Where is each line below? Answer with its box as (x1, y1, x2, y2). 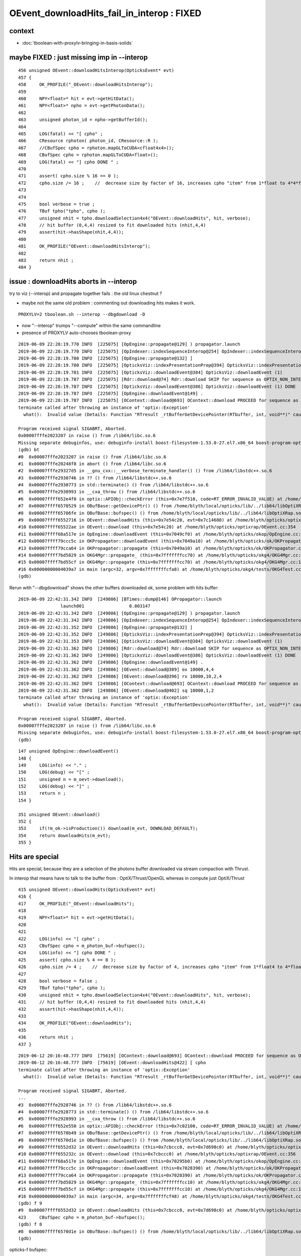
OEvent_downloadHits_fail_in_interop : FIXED (9, 8, 202, 19)
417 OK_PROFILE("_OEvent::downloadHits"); (18, 901, 135, 906)
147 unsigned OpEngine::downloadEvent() (18, 749, 119, 754)
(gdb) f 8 (18, 1221, 42, 1227)
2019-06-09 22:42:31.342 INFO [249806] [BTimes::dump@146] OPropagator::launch (18, 596, 222, 602)
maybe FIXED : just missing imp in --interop (9, 53, 148, 61)
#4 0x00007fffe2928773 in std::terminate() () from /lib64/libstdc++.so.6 (18, 1109, 209, 1115)
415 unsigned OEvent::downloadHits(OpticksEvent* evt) (18, 887, 156, 892)
